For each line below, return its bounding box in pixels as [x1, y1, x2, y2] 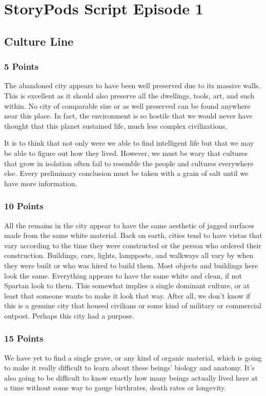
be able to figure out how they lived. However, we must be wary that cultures [4, 147, 248, 158]
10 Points [4, 200, 44, 212]
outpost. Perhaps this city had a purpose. [4, 310, 134, 321]
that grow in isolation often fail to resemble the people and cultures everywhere [4, 157, 254, 168]
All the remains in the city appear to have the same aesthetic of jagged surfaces [4, 220, 255, 230]
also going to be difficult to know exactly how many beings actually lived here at [4, 372, 258, 383]
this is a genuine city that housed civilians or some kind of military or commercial [4, 300, 261, 311]
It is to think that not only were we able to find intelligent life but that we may [4, 137, 254, 148]
